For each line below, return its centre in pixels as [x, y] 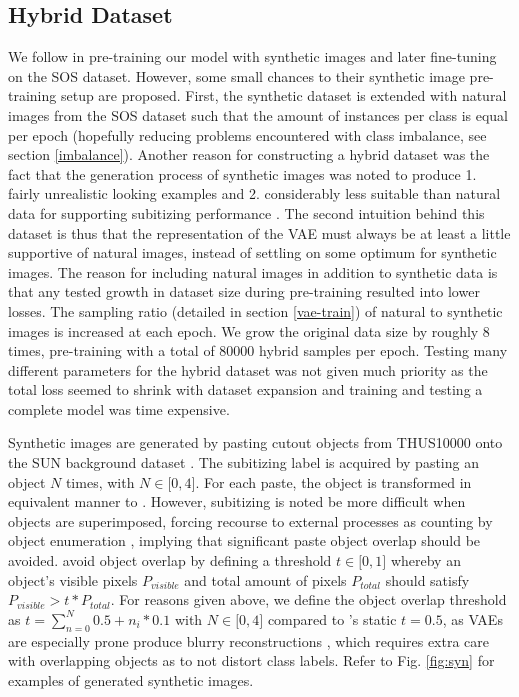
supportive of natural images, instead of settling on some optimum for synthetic [252, 252]
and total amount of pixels [265, 579]
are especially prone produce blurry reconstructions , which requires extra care [249, 640]
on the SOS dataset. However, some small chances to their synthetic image [236, 75]
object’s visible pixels [73, 579]
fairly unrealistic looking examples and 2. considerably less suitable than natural [254, 193]
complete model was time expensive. [119, 408]
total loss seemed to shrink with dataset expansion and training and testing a [245, 389]
